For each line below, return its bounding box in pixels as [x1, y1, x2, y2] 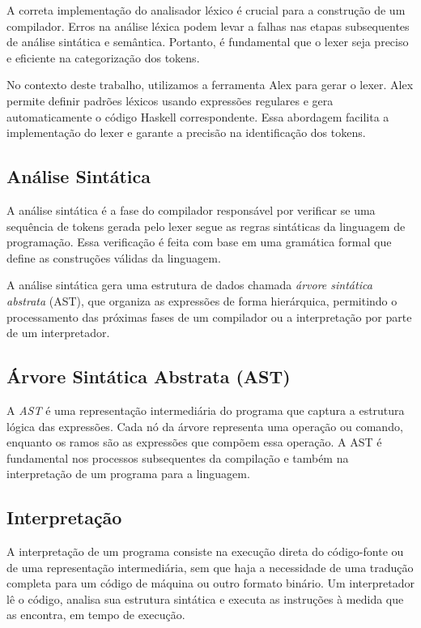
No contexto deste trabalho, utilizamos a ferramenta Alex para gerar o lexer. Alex [6, 76, 414, 93]
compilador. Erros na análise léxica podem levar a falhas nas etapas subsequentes [6, 17, 410, 34]
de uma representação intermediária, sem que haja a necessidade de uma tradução [6, 558, 414, 575]
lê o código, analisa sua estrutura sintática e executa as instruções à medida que [6, 590, 404, 607]
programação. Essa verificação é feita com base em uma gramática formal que [6, 233, 392, 250]
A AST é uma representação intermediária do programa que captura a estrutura [6, 401, 405, 418]
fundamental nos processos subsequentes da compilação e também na [6, 449, 349, 466]
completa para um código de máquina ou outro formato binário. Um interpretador [6, 575, 415, 592]
